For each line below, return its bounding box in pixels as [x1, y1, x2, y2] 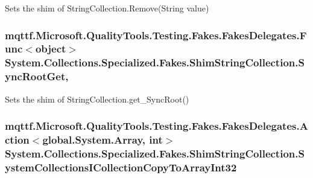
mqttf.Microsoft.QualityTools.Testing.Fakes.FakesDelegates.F [5, 27, 307, 42]
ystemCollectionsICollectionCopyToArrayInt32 [5, 159, 237, 174]
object [35, 41, 66, 56]
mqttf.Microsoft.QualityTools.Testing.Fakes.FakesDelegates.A [5, 118, 308, 133]
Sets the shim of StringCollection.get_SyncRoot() [5, 92, 189, 105]
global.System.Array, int [42, 132, 163, 147]
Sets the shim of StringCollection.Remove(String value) [5, 2, 209, 14]
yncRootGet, [5, 69, 69, 84]
